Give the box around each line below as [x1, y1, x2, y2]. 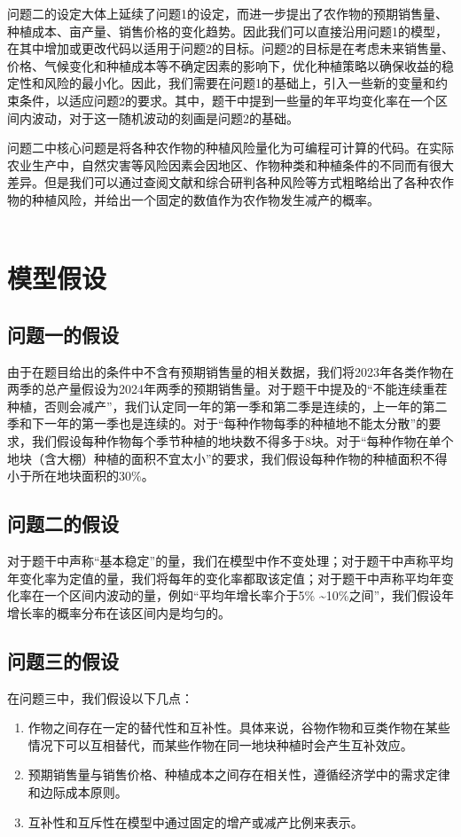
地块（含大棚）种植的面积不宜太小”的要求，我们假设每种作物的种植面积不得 [7, 449, 448, 467]
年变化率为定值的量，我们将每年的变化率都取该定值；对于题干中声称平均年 [7, 568, 441, 587]
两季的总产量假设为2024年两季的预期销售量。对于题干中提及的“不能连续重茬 [7, 379, 448, 398]
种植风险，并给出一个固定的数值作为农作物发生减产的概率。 [31, 190, 379, 208]
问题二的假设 [7, 510, 119, 537]
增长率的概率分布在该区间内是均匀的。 [7, 603, 230, 622]
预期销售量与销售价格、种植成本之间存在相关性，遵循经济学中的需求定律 [27, 765, 450, 784]
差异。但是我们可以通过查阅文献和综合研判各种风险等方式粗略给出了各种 [7, 173, 429, 192]
